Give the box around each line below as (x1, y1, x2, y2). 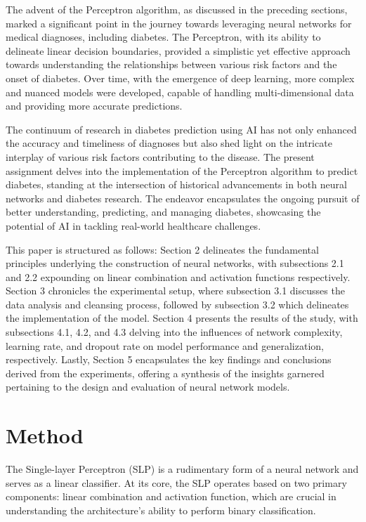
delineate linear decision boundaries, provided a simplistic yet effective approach (6, 43, 351, 58)
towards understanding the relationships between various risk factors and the (6, 57, 337, 72)
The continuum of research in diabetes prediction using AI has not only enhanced (6, 122, 357, 136)
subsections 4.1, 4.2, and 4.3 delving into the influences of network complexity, (6, 325, 343, 339)
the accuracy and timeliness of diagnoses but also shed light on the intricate (6, 136, 332, 150)
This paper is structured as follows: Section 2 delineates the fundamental (6, 242, 319, 256)
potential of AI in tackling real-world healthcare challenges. (6, 218, 261, 233)
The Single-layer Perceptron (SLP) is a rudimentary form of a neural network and (6, 462, 359, 476)
